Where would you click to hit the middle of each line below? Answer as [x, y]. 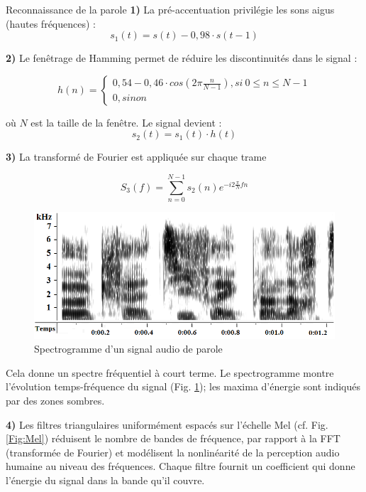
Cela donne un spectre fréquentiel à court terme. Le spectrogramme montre [170, 372]
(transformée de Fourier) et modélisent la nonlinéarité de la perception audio [173, 452]
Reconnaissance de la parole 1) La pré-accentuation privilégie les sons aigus [170, 9]
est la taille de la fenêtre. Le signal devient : [126, 122]
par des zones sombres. [55, 401]
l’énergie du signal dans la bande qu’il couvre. [105, 480]
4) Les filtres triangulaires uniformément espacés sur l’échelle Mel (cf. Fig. [167, 424]
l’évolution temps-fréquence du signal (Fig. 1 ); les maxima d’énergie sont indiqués [183, 386]
